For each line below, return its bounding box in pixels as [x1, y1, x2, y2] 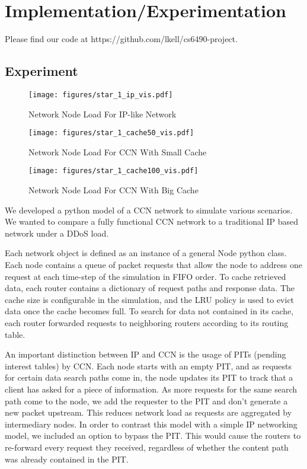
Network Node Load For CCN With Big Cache [28, 184, 199, 196]
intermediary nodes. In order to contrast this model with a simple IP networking [5, 417, 298, 430]
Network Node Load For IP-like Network [28, 107, 177, 120]
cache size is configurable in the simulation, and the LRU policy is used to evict [5, 293, 295, 305]
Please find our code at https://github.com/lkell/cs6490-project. [5, 33, 238, 45]
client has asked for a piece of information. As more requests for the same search [5, 382, 298, 395]
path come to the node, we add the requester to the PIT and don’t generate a [5, 394, 288, 407]
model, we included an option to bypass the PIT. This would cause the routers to [5, 429, 301, 442]
